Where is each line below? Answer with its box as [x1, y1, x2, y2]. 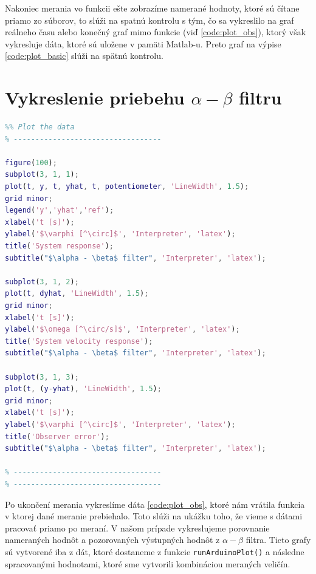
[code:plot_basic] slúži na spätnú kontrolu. [5, 49, 163, 62]
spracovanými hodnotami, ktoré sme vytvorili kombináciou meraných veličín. [5, 557, 290, 570]
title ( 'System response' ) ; [5, 242, 114, 251]
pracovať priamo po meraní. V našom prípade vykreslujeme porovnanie [5, 521, 270, 534]
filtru [239, 85, 282, 110]
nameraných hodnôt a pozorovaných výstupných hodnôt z [5, 533, 220, 546]
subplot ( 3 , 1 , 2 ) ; [5, 277, 79, 286]
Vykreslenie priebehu [5, 85, 185, 110]
